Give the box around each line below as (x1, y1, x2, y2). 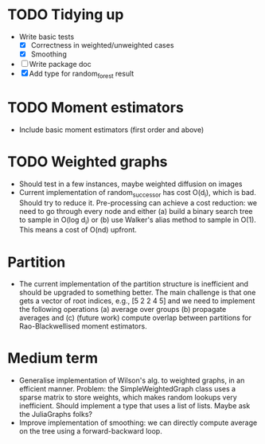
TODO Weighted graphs (7, 153, 168, 170)
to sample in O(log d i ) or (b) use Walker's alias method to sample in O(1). (18, 215, 256, 226)
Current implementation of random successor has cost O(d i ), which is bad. (18, 187, 256, 199)
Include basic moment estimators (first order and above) (18, 125, 205, 134)
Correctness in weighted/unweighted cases (30, 40, 174, 49)
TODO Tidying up (7, 6, 124, 24)
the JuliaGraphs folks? (18, 410, 93, 419)
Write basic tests (18, 32, 75, 41)
